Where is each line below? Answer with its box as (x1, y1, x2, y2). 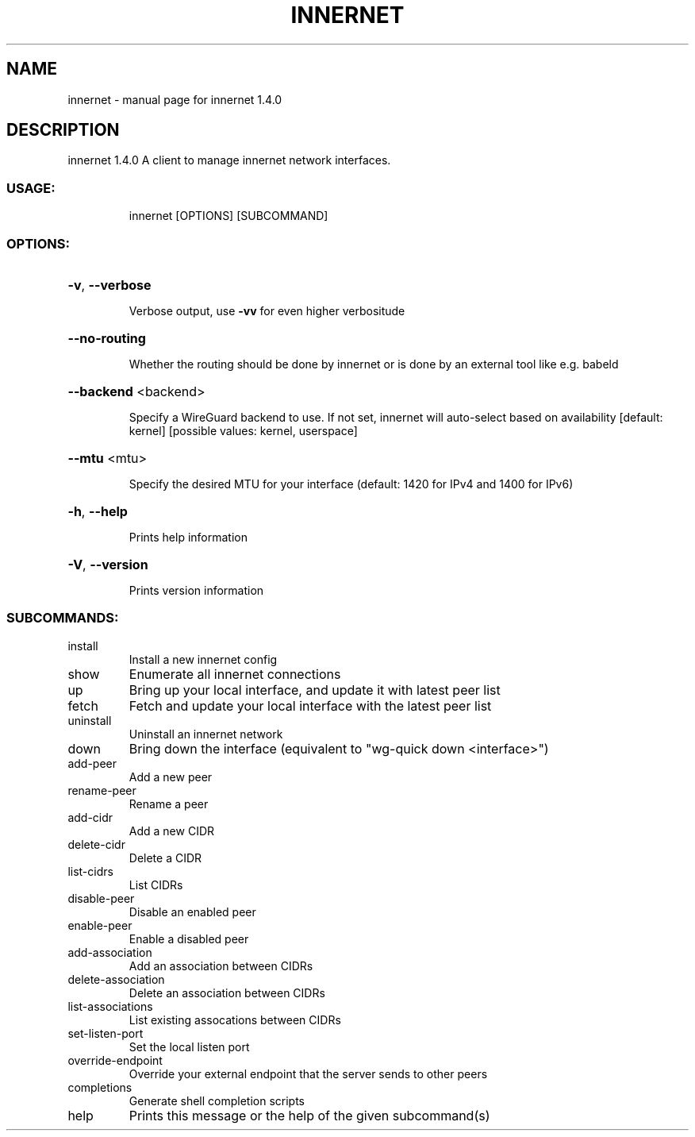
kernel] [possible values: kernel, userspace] (129, 423, 358, 437)
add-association (67, 945, 152, 959)
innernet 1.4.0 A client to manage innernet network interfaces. (67, 153, 391, 168)
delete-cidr (67, 837, 125, 851)
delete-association (67, 972, 165, 986)
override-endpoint (67, 1053, 163, 1067)
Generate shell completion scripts (129, 1093, 305, 1108)
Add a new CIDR (129, 823, 215, 838)
